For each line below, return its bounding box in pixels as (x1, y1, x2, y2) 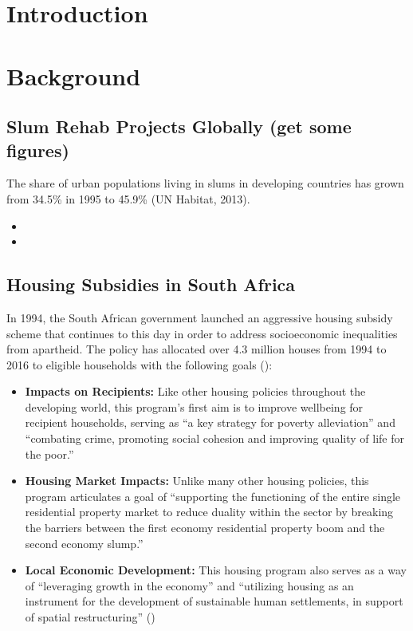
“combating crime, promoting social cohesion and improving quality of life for (25, 430, 404, 447)
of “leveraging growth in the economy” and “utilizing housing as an (25, 577, 354, 594)
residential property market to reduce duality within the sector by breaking (25, 503, 394, 520)
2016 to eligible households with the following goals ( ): (6, 356, 273, 373)
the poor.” (25, 445, 74, 462)
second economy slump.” (25, 534, 144, 551)
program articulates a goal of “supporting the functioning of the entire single (25, 487, 401, 504)
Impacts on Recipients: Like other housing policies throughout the (25, 383, 366, 400)
